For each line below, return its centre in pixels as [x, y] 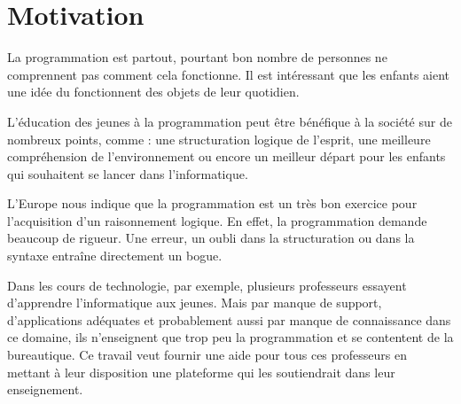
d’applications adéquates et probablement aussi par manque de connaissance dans [229, 319]
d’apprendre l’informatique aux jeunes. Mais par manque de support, [195, 303]
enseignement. [45, 389]
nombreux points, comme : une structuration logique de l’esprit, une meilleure [219, 139]
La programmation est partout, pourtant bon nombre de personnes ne [197, 57]
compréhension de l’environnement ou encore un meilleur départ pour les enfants [227, 156]
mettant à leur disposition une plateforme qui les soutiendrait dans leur [201, 372]
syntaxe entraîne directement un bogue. [115, 256]
